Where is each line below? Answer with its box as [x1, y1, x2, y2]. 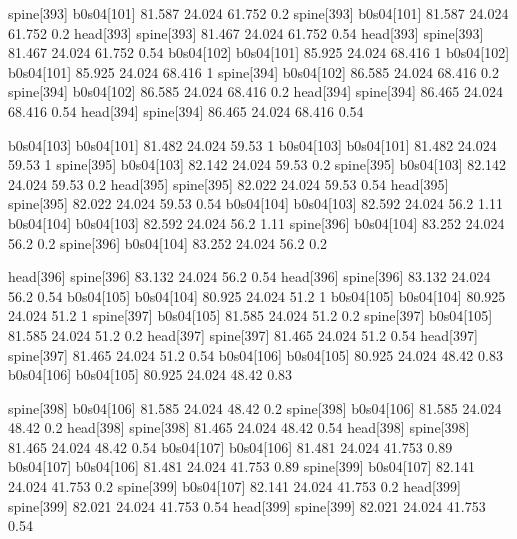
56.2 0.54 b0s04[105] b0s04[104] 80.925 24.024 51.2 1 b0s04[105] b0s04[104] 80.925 [8, 285, 506, 306]
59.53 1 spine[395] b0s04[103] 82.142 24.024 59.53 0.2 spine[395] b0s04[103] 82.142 [8, 154, 507, 175]
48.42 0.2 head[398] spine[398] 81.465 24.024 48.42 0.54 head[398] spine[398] [8, 417, 470, 438]
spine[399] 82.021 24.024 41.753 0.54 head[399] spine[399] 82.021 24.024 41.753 [8, 495, 486, 516]
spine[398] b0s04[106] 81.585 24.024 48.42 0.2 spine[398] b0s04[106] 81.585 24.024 [8, 397, 502, 418]
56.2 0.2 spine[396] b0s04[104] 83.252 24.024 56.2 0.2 [8, 232, 328, 253]
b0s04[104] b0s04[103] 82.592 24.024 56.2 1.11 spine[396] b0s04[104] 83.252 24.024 [8, 212, 505, 233]
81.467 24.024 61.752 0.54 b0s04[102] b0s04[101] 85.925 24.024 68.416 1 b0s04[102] [8, 42, 510, 63]
